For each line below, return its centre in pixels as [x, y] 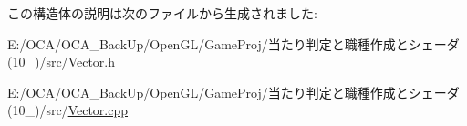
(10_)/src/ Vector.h [62, 62]
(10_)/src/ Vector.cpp [68, 110]
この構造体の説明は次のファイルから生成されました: [162, 13]
